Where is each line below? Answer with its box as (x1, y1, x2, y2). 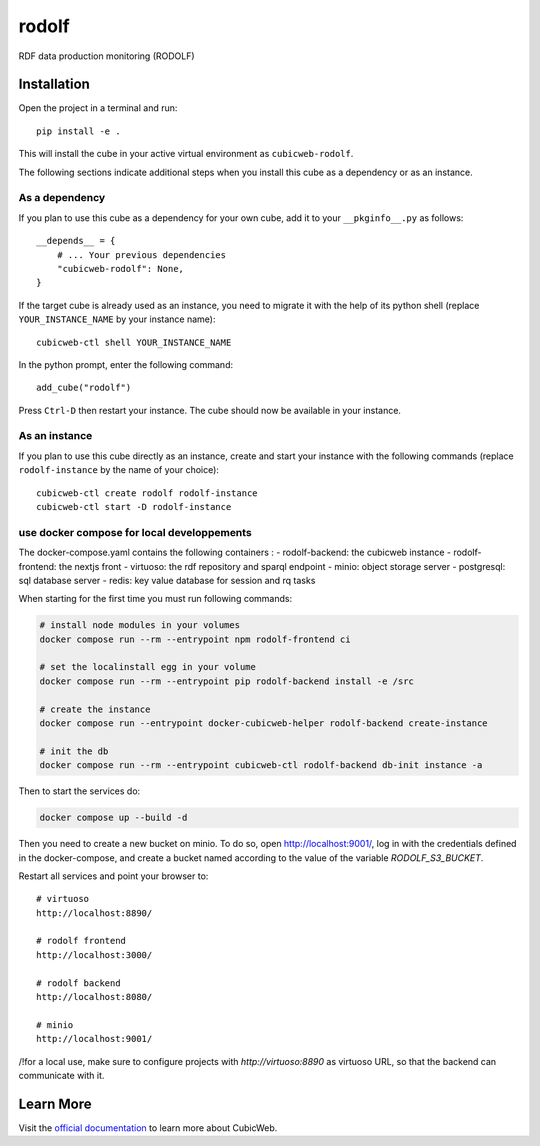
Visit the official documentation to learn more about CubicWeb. (18, 1121, 278, 1134)
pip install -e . (36, 125, 121, 137)
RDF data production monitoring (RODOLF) (18, 50, 195, 62)
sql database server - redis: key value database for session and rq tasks (18, 574, 316, 586)
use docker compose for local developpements (18, 525, 252, 539)
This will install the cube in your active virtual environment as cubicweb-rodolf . (18, 148, 354, 160)
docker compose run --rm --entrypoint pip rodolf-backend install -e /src (39, 675, 415, 687)
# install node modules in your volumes (39, 620, 240, 631)
